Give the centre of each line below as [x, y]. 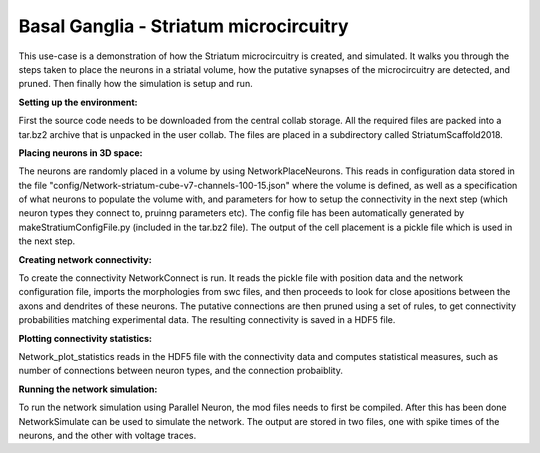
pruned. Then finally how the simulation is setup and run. [136, 84]
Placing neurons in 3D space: [80, 152]
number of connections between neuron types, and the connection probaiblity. [181, 371]
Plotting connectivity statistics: [85, 338]
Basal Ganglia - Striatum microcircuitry [183, 26]
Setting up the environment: [78, 102]
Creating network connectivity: [85, 259]
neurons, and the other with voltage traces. [107, 435]
